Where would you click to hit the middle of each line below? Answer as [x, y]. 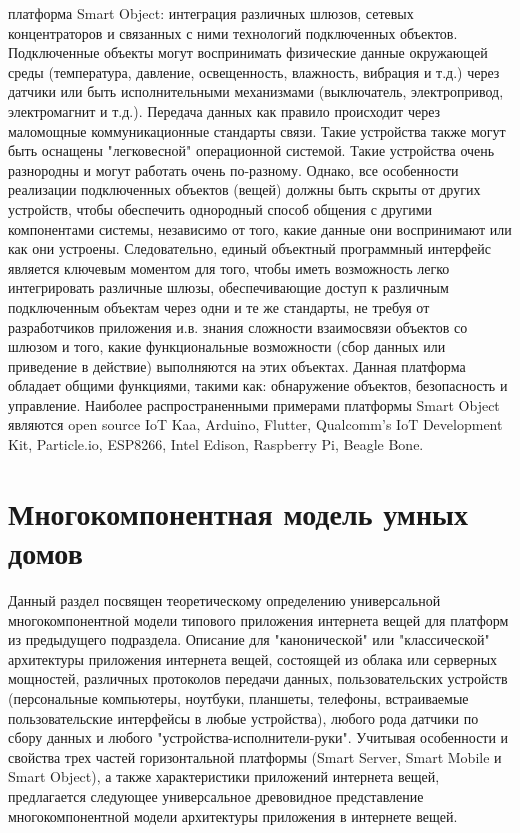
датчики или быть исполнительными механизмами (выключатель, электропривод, [256, 91]
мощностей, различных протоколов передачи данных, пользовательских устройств [258, 678]
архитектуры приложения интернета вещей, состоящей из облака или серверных [253, 658]
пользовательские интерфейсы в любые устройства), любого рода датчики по [243, 717]
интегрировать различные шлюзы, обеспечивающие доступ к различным [228, 287]
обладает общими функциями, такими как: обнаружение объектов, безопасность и [258, 385]
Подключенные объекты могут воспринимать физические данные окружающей [248, 52]
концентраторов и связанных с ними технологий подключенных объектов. [233, 32]
